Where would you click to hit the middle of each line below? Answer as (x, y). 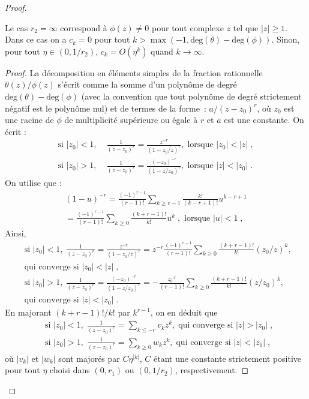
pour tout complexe (188, 27)
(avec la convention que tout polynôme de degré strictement (191, 96)
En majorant (28, 312)
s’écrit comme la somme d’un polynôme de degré (147, 84)
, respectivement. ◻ (212, 370)
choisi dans (70, 370)
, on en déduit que (184, 312)
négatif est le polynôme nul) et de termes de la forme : (106, 108)
